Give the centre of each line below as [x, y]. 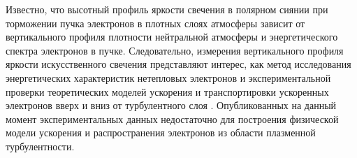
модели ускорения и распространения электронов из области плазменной [161, 132]
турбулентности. [40, 146]
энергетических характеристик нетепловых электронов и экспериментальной [168, 77]
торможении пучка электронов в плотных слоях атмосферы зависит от [155, 23]
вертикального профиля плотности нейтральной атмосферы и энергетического [172, 37]
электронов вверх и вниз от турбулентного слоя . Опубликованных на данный [171, 105]
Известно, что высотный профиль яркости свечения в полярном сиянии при [167, 9]
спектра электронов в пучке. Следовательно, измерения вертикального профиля [175, 50]
